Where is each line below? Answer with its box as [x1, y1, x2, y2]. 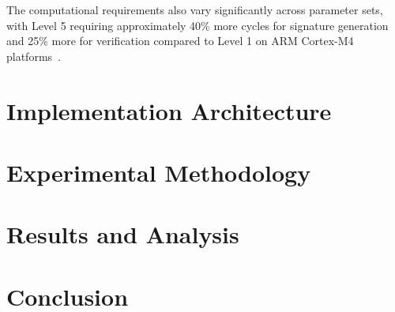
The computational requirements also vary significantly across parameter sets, [6, 2, 383, 17]
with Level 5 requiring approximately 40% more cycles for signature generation [6, 17, 389, 33]
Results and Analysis [6, 218, 239, 250]
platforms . [6, 47, 61, 64]
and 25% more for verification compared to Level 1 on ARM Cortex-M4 [6, 32, 354, 49]
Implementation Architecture [6, 94, 332, 126]
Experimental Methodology [6, 156, 311, 188]
